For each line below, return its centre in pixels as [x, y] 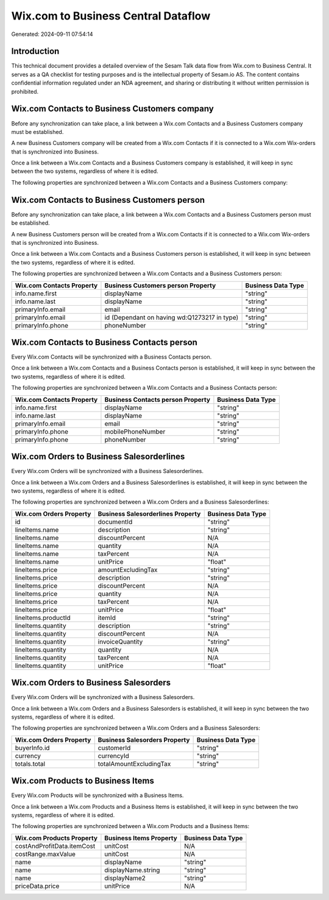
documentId [115, 522]
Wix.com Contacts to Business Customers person [108, 200]
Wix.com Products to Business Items [83, 781]
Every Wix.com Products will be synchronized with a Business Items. [97, 795]
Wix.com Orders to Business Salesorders [91, 683]
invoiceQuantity [120, 641]
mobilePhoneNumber [135, 431]
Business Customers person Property [160, 285]
